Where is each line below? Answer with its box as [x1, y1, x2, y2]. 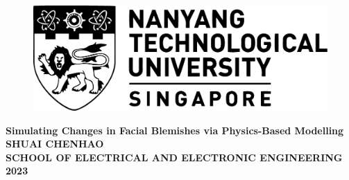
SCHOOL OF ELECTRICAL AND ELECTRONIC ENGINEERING [6, 150, 343, 164]
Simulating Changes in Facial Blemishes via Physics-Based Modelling [6, 123, 344, 137]
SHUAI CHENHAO [6, 136, 104, 151]
